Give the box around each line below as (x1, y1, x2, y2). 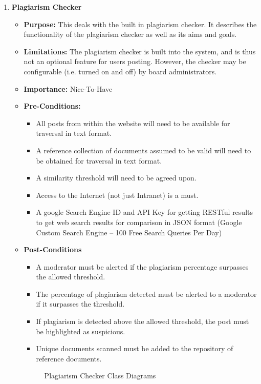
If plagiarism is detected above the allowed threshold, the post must (36, 316, 249, 327)
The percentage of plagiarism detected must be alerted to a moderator (36, 288, 257, 299)
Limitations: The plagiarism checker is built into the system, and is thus (24, 46, 256, 56)
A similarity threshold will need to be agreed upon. (36, 172, 197, 183)
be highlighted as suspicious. (36, 326, 125, 336)
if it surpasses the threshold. (36, 298, 125, 309)
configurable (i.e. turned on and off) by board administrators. (24, 66, 217, 76)
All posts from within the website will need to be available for (36, 117, 230, 128)
